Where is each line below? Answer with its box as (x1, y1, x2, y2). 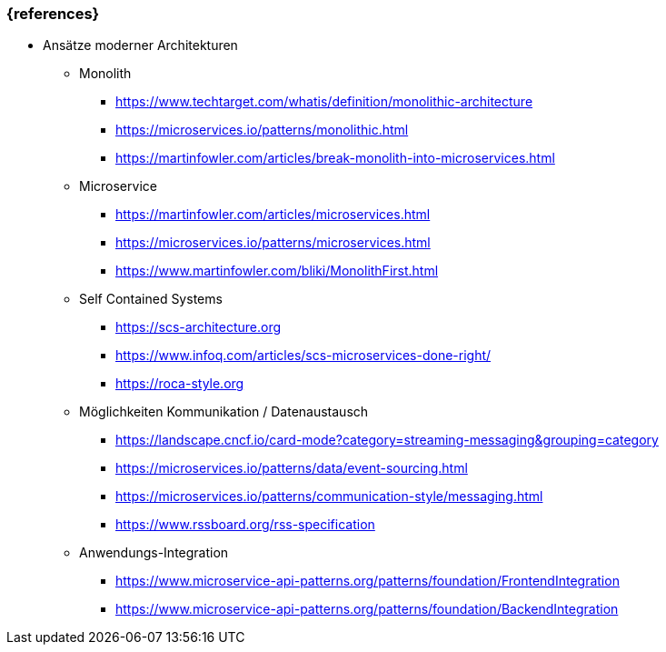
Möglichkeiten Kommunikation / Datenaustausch (79, 404, 369, 420)
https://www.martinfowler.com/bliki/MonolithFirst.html (115, 263, 439, 279)
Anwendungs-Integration (79, 545, 229, 561)
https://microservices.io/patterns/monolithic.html (115, 122, 409, 138)
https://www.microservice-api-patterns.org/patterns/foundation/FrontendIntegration (115, 573, 620, 589)
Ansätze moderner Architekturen (43, 37, 238, 54)
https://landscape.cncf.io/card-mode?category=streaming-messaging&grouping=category (115, 432, 659, 448)
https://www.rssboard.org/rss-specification (115, 517, 375, 533)
